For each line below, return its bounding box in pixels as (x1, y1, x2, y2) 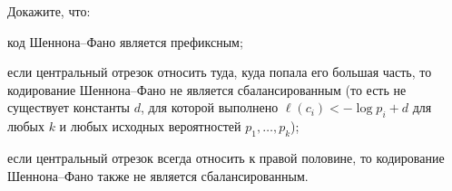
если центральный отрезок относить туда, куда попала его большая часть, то (7, 62, 432, 81)
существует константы (7, 98, 130, 117)
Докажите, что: (7, 2, 91, 20)
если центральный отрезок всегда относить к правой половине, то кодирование (7, 148, 445, 167)
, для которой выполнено (140, 98, 279, 117)
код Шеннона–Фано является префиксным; (7, 32, 243, 51)
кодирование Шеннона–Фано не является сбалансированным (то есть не (7, 80, 407, 99)
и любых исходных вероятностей (59, 117, 241, 136)
